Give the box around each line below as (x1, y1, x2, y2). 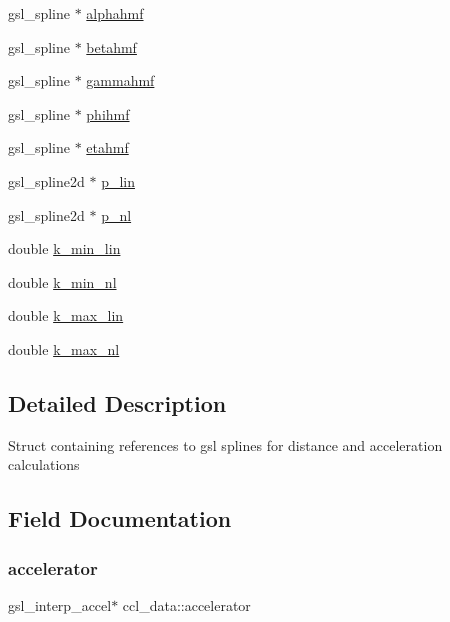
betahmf (86, 36, 137, 57)
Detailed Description (8, 387, 227, 418)
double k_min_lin (8, 238, 121, 259)
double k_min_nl (8, 271, 117, 292)
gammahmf (86, 70, 155, 91)
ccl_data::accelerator (122, 594, 251, 615)
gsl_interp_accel (8, 594, 112, 615)
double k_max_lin (8, 305, 124, 326)
